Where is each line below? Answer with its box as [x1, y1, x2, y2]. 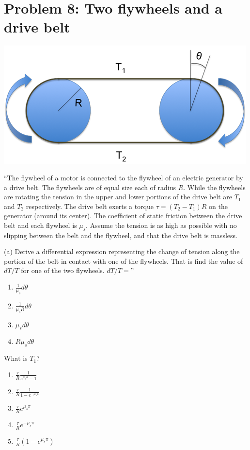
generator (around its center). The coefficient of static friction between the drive [4, 210, 242, 221]
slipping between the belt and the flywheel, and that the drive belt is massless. [4, 230, 237, 240]
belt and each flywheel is [4, 220, 77, 230]
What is [4, 353, 28, 363]
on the [209, 201, 228, 211]
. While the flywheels [183, 182, 246, 192]
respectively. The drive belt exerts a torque [26, 201, 154, 211]
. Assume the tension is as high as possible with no [86, 220, 237, 230]
